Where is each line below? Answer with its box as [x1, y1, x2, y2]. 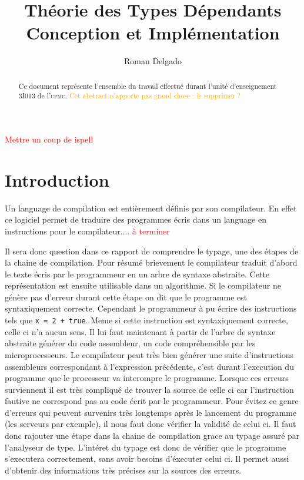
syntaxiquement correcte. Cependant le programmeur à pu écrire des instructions [5, 302, 297, 315]
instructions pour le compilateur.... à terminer [5, 224, 170, 237]
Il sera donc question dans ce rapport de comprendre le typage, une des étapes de [5, 244, 299, 257]
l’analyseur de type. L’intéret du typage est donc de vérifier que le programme [5, 441, 286, 453]
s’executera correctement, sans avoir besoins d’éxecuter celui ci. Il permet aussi [5, 452, 289, 465]
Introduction [5, 167, 109, 191]
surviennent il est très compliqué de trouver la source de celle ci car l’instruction [5, 383, 294, 395]
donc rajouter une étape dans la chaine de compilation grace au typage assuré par [5, 429, 300, 442]
